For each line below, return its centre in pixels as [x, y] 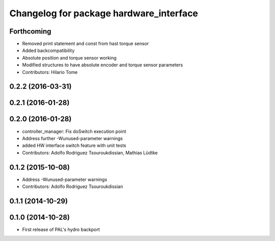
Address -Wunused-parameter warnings [65, 179]
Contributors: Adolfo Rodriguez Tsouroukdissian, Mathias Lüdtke [90, 152]
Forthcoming [30, 31]
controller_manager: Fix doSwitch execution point [74, 131]
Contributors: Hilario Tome [50, 72]
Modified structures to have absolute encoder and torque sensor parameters [103, 65]
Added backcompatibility [48, 50]
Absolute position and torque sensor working [69, 58]
